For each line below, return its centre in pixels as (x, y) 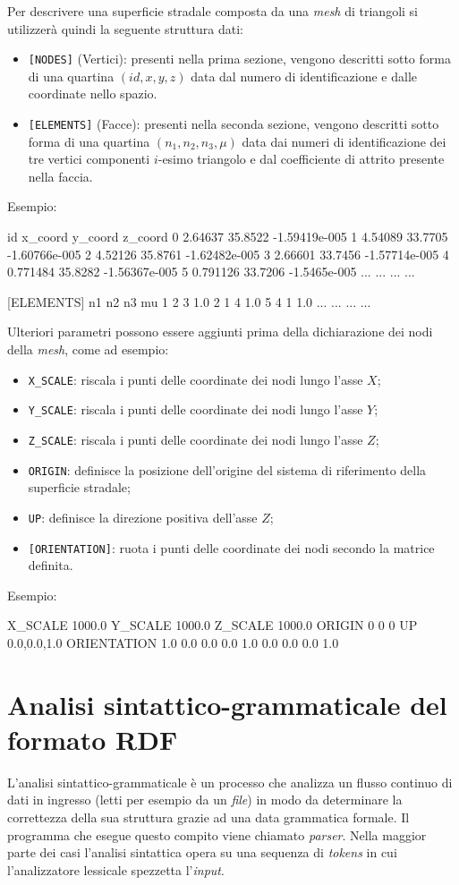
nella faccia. (60, 176)
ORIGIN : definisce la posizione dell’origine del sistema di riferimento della (227, 469)
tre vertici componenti (89, 159)
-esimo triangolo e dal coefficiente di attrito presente (301, 159)
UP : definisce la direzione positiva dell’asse (143, 517)
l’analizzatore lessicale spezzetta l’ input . (116, 869)
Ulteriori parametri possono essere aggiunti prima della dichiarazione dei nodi (220, 332)
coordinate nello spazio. (93, 94)
